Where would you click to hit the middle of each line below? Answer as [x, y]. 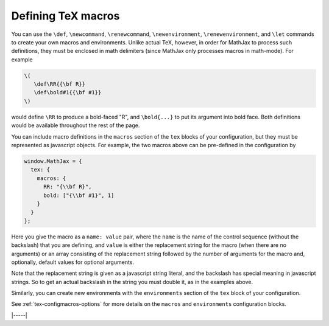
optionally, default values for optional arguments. [73, 262]
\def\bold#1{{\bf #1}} [68, 92]
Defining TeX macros [65, 16]
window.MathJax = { [53, 161]
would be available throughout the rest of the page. [76, 125]
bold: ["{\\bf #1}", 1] [79, 195]
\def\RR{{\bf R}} [59, 84]
